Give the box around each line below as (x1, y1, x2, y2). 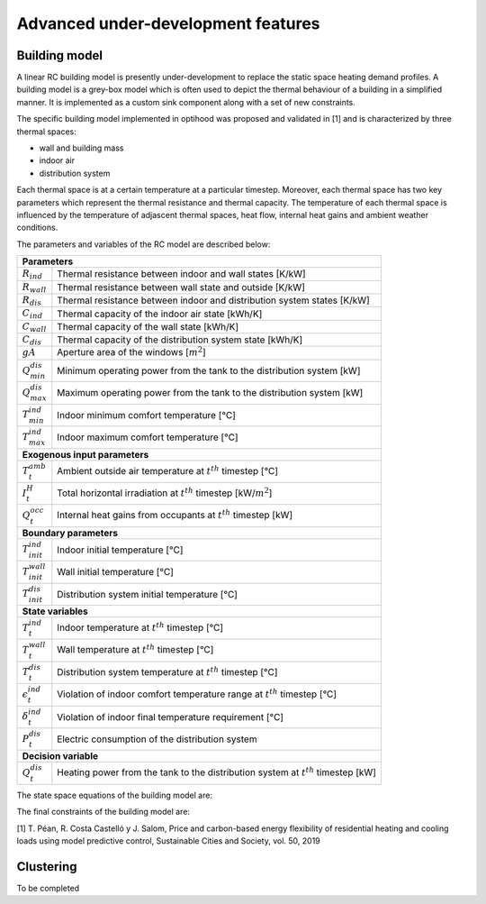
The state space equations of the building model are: (16, 790, 213, 800)
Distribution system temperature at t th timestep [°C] (57, 664, 278, 678)
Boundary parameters (22, 526, 119, 539)
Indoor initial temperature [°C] (57, 543, 184, 556)
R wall (22, 280, 47, 295)
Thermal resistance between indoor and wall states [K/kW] (57, 268, 306, 280)
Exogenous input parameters (22, 448, 149, 461)
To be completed (16, 882, 80, 893)
